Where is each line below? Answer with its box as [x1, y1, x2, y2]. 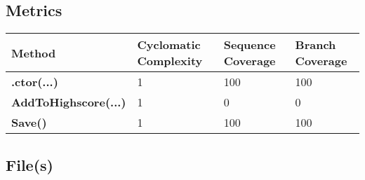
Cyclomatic [137, 36, 201, 53]
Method [11, 44, 56, 61]
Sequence [223, 36, 276, 53]
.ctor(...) [11, 74, 58, 90]
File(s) [6, 153, 53, 175]
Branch [295, 36, 336, 53]
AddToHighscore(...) [11, 94, 126, 111]
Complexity [137, 53, 203, 69]
